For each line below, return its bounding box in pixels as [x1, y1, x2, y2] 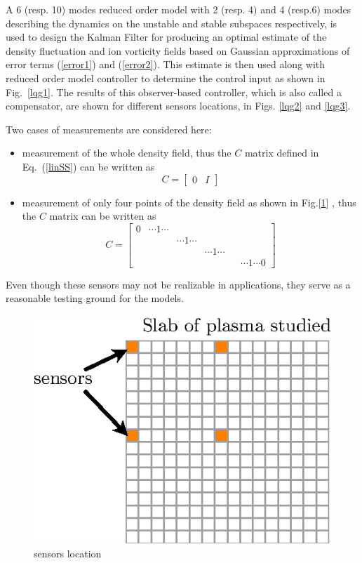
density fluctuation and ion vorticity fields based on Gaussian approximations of [6, 43, 350, 58]
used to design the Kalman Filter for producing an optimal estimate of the [6, 29, 327, 44]
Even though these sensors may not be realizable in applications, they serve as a [6, 277, 351, 291]
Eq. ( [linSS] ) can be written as [22, 159, 155, 173]
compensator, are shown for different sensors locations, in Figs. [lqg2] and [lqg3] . [6, 98, 351, 113]
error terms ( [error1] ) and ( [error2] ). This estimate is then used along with [6, 57, 326, 72]
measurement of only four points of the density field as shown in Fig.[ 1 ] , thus [22, 194, 356, 209]
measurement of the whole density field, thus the [22, 145, 232, 160]
